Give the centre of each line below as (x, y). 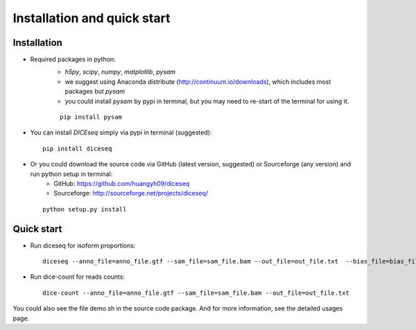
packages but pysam (95, 92)
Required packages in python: (73, 60)
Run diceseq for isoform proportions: (83, 245)
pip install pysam (91, 117)
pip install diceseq (77, 148)
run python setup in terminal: (71, 174)
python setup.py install (85, 209)
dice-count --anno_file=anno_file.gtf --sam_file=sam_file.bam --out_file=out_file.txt (196, 293)
